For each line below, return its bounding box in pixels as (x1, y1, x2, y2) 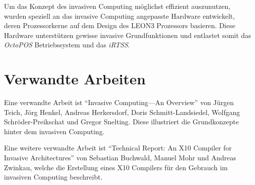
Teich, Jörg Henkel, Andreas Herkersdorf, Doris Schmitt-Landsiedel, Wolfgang (4, 107, 240, 117)
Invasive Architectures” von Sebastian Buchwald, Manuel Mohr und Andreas (4, 152, 236, 163)
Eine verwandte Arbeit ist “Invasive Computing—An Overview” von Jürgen (4, 97, 234, 108)
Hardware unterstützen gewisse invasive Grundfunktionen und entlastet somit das (4, 30, 252, 40)
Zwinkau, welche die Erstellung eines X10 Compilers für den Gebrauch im (4, 162, 228, 172)
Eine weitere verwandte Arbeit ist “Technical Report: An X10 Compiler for (4, 143, 232, 153)
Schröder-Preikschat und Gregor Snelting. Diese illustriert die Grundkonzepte (4, 116, 239, 127)
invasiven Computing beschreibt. (4, 172, 103, 182)
